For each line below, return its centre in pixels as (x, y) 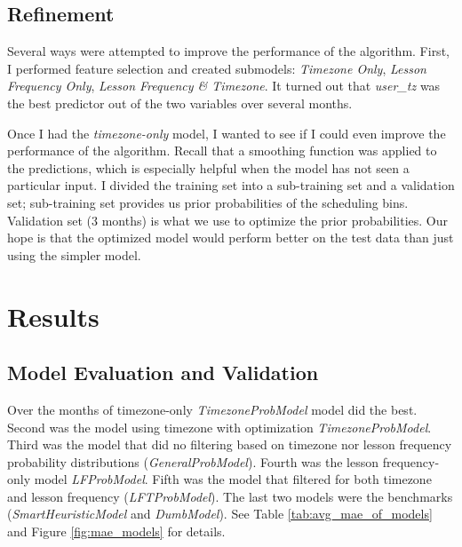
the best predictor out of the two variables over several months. (180, 103)
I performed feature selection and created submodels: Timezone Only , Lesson (217, 68)
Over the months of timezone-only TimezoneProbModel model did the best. (212, 409)
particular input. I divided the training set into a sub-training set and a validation (231, 185)
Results (53, 316)
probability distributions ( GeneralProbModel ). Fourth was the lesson (193, 461)
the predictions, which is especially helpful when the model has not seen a (208, 167)
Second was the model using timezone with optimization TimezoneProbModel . (219, 427)
